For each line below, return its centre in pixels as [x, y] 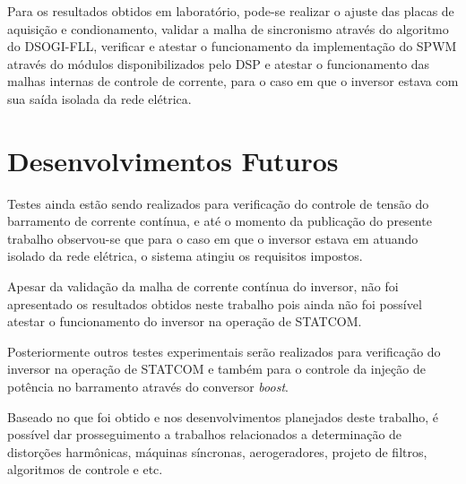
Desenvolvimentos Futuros [173, 160]
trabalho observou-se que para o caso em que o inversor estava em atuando [213, 238]
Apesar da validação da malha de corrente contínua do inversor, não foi [203, 286]
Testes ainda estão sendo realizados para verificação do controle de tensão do [218, 203]
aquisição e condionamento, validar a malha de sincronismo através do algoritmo [228, 28]
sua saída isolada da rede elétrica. [99, 98]
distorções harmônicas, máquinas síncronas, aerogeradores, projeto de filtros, [217, 451]
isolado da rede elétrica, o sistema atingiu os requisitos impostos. [185, 256]
